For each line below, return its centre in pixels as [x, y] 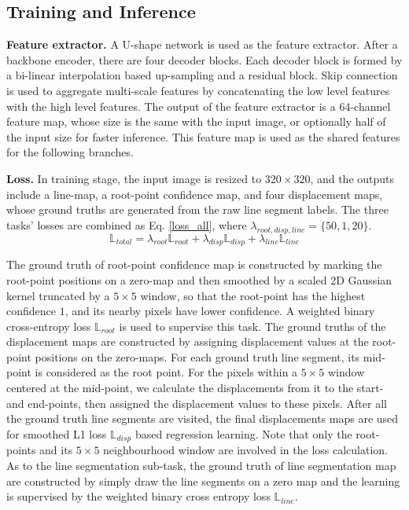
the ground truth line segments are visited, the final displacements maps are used [203, 418]
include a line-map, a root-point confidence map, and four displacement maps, [195, 194]
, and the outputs [352, 178]
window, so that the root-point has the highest [253, 295]
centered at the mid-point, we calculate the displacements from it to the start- [195, 388]
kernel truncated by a [58, 295]
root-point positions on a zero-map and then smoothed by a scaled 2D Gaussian [199, 279]
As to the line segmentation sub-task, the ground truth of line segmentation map [201, 465]
